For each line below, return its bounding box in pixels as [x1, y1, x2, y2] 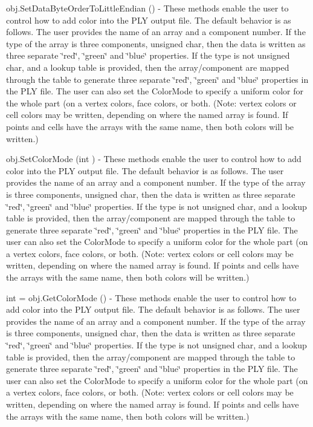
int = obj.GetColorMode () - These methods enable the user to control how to [6, 291, 297, 304]
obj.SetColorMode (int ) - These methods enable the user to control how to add [6, 152, 302, 165]
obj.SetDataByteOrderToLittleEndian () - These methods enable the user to [6, 2, 289, 14]
